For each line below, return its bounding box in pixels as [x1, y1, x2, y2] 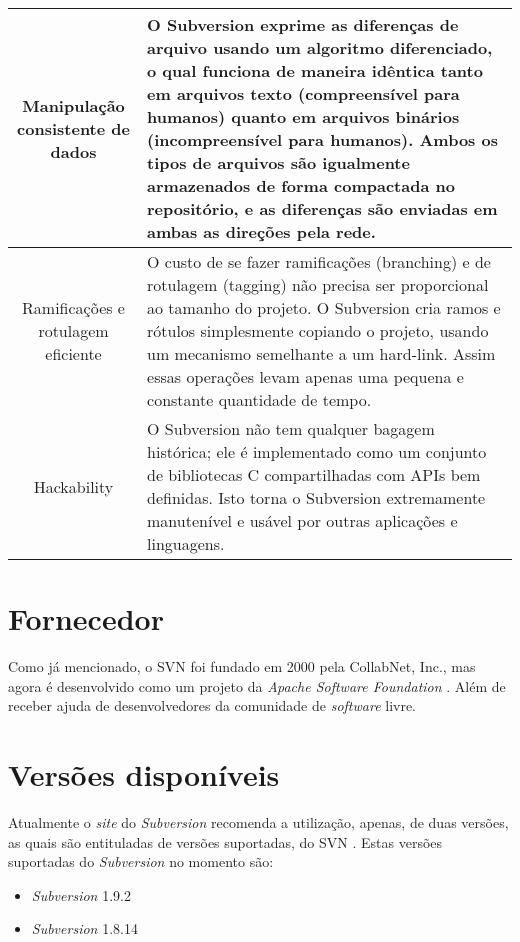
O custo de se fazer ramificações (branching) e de [147, 250, 491, 273]
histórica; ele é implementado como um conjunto [147, 440, 487, 463]
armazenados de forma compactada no [147, 174, 455, 197]
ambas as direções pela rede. [147, 220, 376, 243]
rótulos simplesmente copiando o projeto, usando [147, 319, 489, 342]
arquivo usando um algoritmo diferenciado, [147, 36, 493, 59]
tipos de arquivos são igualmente [147, 151, 410, 174]
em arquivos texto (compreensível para [147, 82, 460, 105]
